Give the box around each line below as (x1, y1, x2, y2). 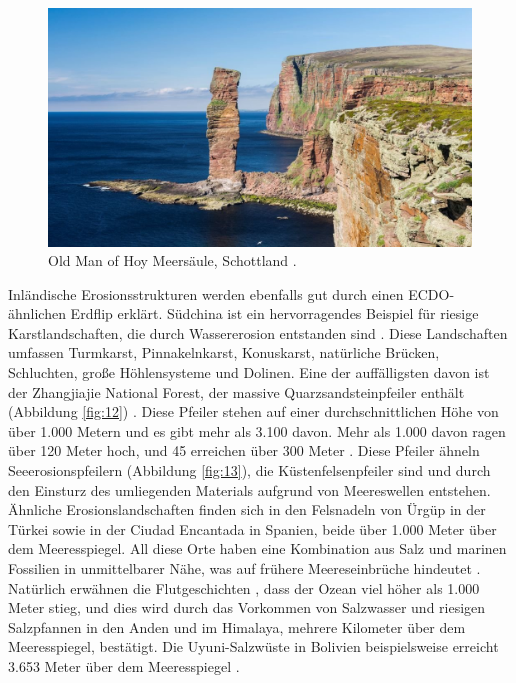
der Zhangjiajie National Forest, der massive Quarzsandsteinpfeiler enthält (8, 381, 465, 402)
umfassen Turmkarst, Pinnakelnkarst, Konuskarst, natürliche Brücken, (8, 342, 440, 363)
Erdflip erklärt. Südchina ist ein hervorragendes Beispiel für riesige (70, 303, 479, 324)
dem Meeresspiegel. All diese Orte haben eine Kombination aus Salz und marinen (8, 538, 507, 559)
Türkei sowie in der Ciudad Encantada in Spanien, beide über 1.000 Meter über (8, 518, 497, 539)
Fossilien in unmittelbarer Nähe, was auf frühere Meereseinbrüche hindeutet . (8, 558, 481, 578)
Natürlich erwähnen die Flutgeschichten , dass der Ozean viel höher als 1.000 (8, 577, 480, 598)
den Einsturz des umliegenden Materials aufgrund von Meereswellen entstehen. (8, 479, 491, 500)
